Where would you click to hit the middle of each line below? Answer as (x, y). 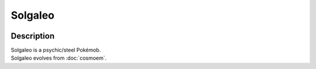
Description (33, 36)
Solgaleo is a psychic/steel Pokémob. (56, 50)
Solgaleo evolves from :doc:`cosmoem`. (59, 58)
